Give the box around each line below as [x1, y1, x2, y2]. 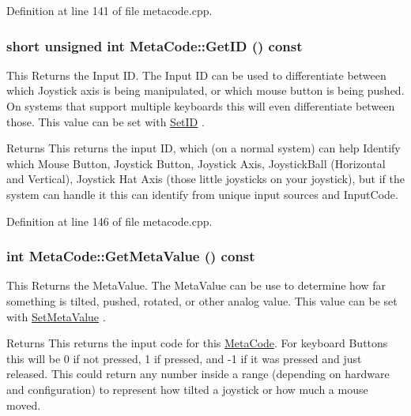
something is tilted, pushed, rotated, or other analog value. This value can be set [6, 292, 398, 309]
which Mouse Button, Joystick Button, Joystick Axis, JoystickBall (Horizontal [6, 155, 386, 171]
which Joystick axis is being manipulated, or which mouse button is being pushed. [6, 82, 405, 99]
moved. [6, 396, 41, 413]
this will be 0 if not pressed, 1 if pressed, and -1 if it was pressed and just [6, 350, 362, 366]
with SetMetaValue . [6, 308, 106, 324]
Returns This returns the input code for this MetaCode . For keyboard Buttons [6, 335, 388, 351]
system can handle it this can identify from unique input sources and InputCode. [6, 186, 398, 202]
